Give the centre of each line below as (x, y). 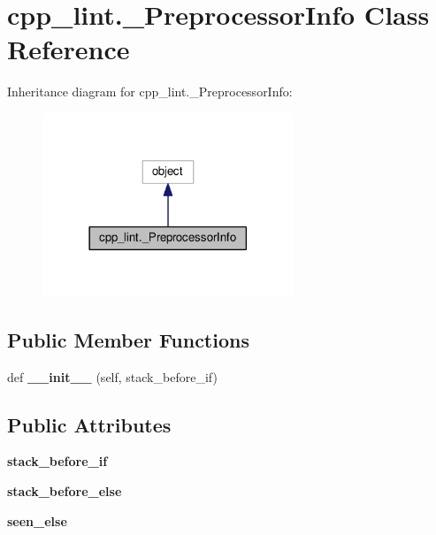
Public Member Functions (128, 339)
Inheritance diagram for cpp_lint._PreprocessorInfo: (150, 92)
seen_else (37, 520)
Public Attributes (89, 424)
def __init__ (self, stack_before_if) (112, 376)
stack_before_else (65, 490)
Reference (69, 49)
